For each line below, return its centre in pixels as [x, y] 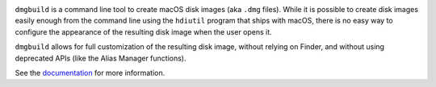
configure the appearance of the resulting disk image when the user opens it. [143, 31]
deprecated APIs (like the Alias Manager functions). [101, 58]
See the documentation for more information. [90, 72]
